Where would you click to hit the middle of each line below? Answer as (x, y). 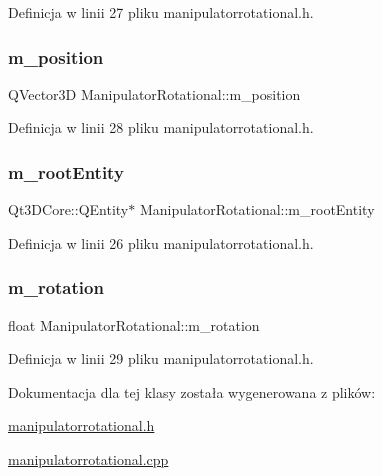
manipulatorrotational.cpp (88, 459)
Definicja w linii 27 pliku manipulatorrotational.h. (161, 12)
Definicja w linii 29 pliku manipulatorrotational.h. (161, 358)
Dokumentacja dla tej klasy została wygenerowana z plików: (192, 391)
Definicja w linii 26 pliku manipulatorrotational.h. (161, 242)
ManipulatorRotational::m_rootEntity (257, 209)
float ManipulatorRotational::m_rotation (134, 324)
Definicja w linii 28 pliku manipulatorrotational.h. (161, 127)
